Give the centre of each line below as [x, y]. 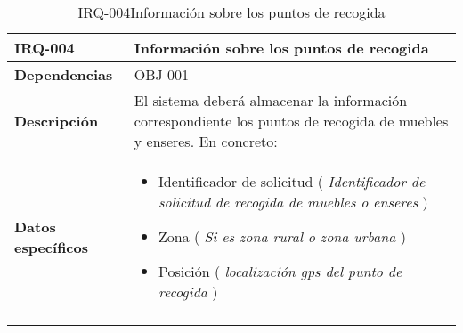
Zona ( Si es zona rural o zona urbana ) [282, 236]
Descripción [57, 121]
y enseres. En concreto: [206, 141]
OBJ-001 [162, 74]
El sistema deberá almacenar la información [271, 100]
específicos [52, 247]
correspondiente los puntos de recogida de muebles [291, 121]
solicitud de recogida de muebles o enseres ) [293, 202]
